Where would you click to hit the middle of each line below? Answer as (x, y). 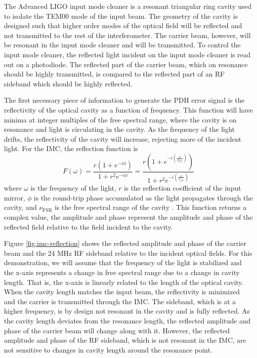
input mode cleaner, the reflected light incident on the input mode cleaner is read (127, 54)
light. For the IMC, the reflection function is (71, 148)
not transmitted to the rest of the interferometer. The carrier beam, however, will (128, 35)
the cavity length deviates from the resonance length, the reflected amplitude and (127, 320)
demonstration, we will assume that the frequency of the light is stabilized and (123, 262)
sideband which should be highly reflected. (68, 83)
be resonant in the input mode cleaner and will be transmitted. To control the (122, 45)
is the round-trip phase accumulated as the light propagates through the (143, 197)
